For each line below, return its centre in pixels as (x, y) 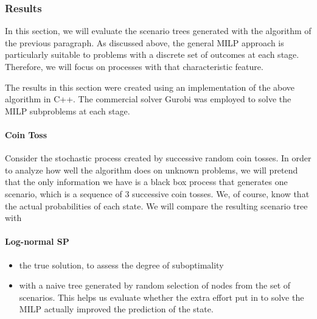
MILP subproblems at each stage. (68, 110)
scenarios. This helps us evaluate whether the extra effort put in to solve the (162, 297)
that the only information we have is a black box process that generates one (146, 182)
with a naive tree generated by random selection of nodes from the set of (155, 285)
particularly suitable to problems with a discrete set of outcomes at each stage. (152, 54)
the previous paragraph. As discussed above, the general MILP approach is (145, 42)
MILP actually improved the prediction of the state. (116, 309)
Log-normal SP (37, 241)
